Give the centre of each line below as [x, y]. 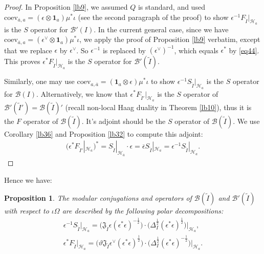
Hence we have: [28, 179]
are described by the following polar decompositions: [143, 211]
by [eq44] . [244, 50]
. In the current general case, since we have [161, 29]
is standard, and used [171, 7]
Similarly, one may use [39, 81]
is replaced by [124, 50]
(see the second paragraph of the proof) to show [153, 17]
